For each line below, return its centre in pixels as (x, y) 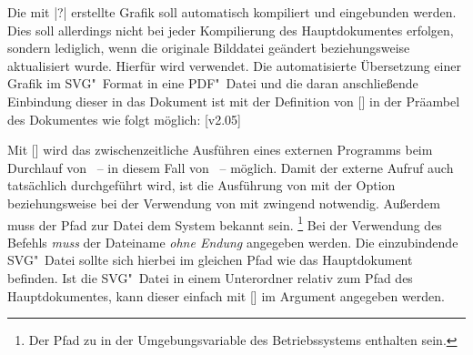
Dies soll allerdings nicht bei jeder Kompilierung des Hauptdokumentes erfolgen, (231, 30)
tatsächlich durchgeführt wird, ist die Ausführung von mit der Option (201, 185)
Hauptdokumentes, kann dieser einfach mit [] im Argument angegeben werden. (226, 295)
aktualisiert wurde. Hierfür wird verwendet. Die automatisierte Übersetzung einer (234, 65)
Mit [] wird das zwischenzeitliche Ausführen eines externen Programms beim (220, 150)
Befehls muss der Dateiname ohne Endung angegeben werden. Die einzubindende (233, 242)
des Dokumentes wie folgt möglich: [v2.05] (124, 119)
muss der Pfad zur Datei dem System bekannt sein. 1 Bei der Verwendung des (225, 223)
